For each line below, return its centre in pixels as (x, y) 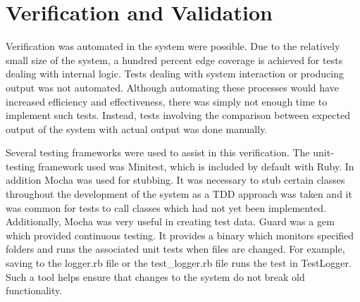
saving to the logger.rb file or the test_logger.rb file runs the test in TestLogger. (179, 263)
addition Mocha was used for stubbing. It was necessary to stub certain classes (175, 180)
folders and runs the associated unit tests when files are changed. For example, (175, 249)
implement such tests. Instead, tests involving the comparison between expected (178, 115)
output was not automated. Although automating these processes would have (172, 87)
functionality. (34, 290)
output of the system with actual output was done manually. (137, 128)
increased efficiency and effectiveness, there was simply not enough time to (167, 101)
